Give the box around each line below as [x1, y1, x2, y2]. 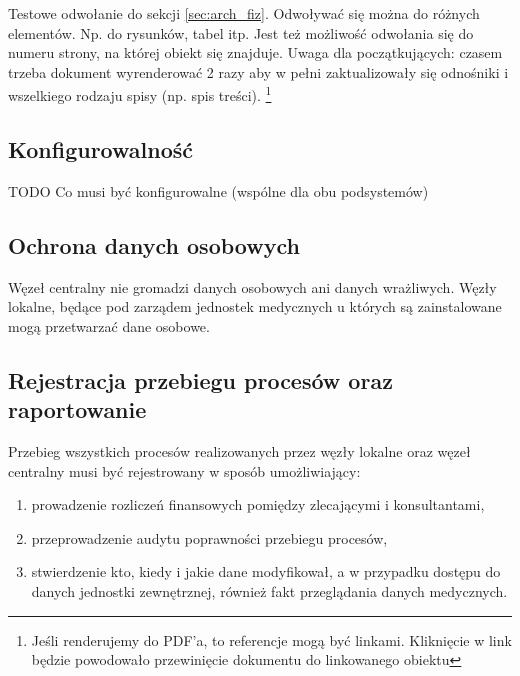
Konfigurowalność [8, 134, 193, 165]
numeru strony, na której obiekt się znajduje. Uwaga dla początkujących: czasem [8, 42, 503, 63]
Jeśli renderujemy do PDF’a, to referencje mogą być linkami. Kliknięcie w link [31, 629, 512, 650]
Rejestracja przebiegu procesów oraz [8, 364, 393, 395]
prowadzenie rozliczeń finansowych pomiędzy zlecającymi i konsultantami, [31, 494, 485, 515]
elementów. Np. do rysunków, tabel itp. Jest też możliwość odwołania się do [8, 22, 474, 43]
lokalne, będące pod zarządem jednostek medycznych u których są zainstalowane [8, 296, 502, 317]
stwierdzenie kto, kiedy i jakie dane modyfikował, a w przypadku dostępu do [31, 561, 501, 582]
